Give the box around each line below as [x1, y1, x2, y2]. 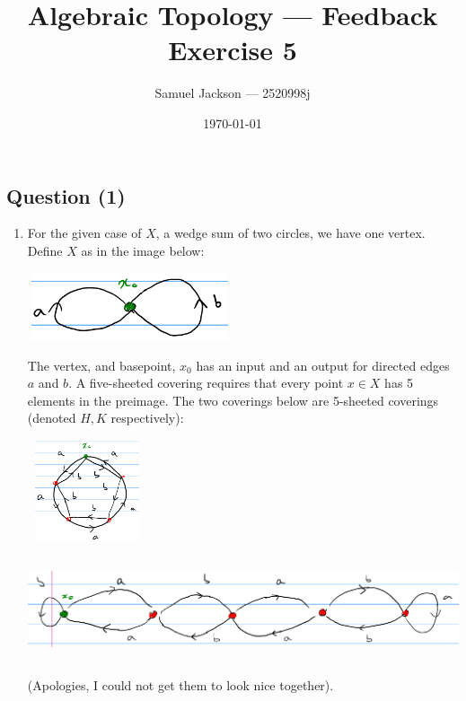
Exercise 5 [168, 31, 297, 68]
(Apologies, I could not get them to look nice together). [27, 675, 334, 694]
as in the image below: [81, 241, 205, 259]
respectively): [110, 408, 184, 427]
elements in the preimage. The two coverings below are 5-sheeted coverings [27, 390, 439, 409]
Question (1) [6, 181, 126, 209]
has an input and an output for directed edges [196, 355, 450, 374]
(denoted [27, 408, 76, 427]
